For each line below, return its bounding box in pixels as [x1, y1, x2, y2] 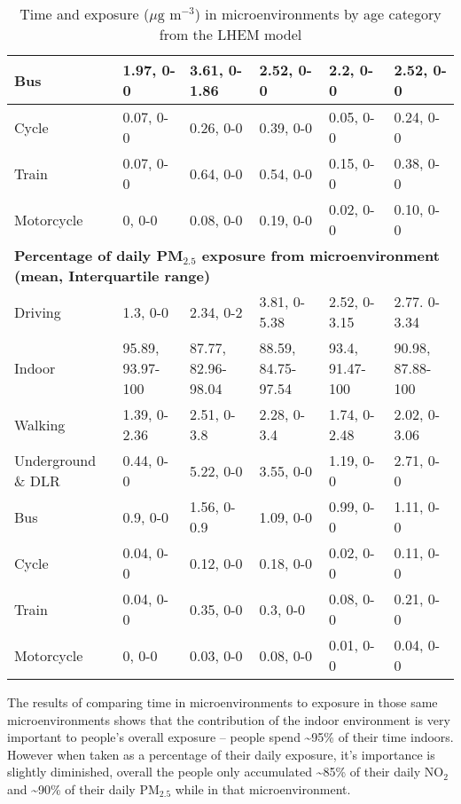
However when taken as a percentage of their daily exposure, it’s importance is [7, 745, 435, 763]
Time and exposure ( [20, 4, 150, 24]
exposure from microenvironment [201, 245, 440, 265]
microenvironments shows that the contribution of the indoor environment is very [7, 710, 450, 729]
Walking [14, 414, 66, 435]
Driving [14, 301, 61, 322]
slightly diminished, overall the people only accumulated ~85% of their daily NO [7, 762, 444, 781]
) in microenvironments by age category [194, 4, 441, 24]
